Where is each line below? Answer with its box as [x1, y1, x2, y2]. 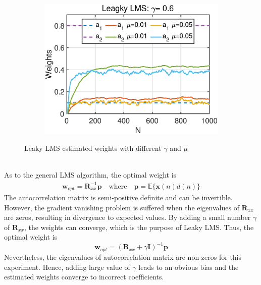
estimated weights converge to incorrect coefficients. [4, 271, 164, 282]
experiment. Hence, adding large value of [4, 261, 130, 272]
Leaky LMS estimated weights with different [24, 143, 162, 153]
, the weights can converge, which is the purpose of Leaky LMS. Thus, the [24, 221, 254, 232]
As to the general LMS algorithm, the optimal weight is [4, 169, 177, 180]
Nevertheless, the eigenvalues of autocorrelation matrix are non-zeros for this [4, 251, 242, 262]
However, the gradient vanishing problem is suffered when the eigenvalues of [4, 202, 239, 212]
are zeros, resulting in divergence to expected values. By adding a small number [4, 212, 251, 222]
